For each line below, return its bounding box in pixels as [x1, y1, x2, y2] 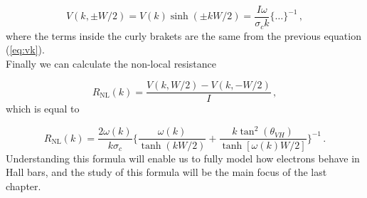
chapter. [6, 178, 41, 193]
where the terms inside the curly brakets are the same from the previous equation [6, 28, 361, 43]
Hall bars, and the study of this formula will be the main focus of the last [6, 165, 327, 179]
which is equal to [6, 101, 80, 116]
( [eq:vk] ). [6, 42, 45, 57]
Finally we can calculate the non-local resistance [6, 56, 216, 71]
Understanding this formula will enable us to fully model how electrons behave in [6, 150, 360, 165]
